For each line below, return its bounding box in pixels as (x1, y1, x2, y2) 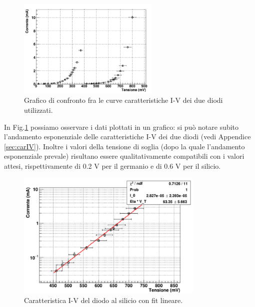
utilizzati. (24, 105, 53, 115)
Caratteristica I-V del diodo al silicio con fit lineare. (24, 295, 183, 305)
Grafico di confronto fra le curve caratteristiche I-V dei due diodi (24, 95, 223, 105)
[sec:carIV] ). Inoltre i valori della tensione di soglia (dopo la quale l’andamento (4, 141, 245, 151)
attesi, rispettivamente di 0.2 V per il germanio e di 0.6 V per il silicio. (4, 160, 221, 171)
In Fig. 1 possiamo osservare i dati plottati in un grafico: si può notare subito (4, 121, 239, 132)
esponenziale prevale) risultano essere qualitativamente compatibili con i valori (4, 151, 244, 161)
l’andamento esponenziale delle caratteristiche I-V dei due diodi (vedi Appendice (4, 131, 251, 142)
